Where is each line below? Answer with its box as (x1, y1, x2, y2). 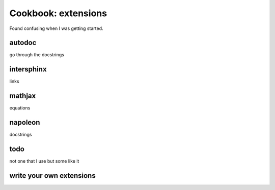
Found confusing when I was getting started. (9, 25, 104, 31)
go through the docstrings (9, 52, 65, 58)
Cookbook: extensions (9, 8, 107, 19)
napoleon (9, 118, 40, 127)
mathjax (9, 92, 36, 100)
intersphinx (9, 65, 47, 73)
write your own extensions (9, 171, 96, 180)
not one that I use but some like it (9, 158, 79, 164)
